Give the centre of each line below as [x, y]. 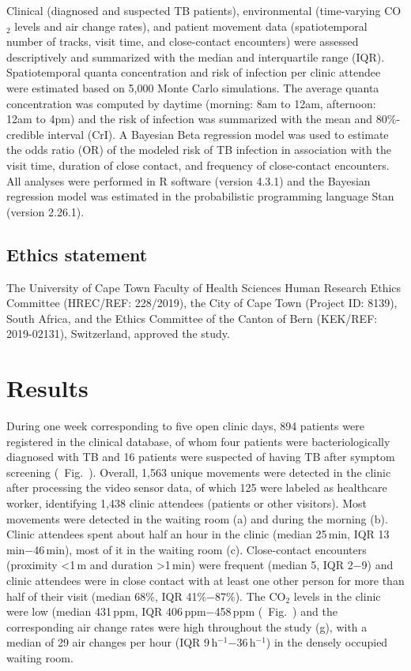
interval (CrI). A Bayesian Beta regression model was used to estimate [218, 134]
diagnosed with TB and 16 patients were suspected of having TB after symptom [201, 457]
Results [47, 388]
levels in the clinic [337, 596]
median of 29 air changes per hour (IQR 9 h [112, 642]
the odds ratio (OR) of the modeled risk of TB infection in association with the [199, 150]
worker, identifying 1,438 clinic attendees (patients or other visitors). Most [187, 502]
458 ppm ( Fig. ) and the [276, 611]
